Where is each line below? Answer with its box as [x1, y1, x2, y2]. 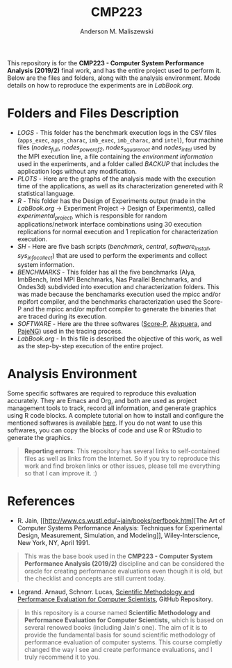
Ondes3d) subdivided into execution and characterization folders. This [17, 283, 219, 291]
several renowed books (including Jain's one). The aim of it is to [24, 623, 208, 631]
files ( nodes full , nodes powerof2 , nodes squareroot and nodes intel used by [17, 143, 217, 153]
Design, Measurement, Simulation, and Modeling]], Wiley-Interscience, [17, 531, 220, 539]
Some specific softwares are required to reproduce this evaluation [7, 389, 197, 397]
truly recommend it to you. [24, 653, 101, 661]
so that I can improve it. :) [24, 469, 97, 477]
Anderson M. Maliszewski [79, 27, 154, 35]
